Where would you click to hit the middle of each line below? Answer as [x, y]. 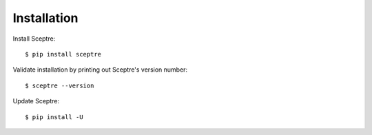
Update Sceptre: [36, 101]
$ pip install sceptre [63, 54]
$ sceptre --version [60, 85]
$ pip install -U [54, 117]
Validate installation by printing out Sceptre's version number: [100, 70]
